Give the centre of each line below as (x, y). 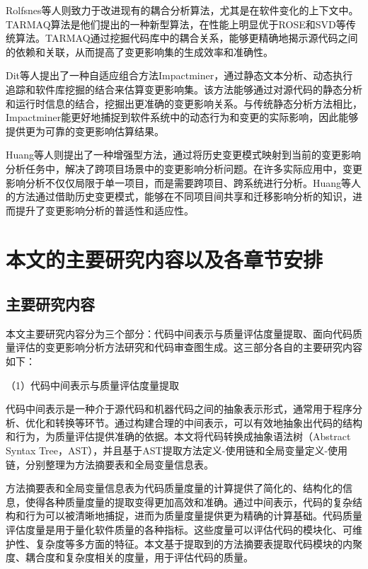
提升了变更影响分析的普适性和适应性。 (104, 210)
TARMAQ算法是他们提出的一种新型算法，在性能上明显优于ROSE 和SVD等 (176, 24)
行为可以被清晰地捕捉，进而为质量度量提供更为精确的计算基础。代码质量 (194, 516)
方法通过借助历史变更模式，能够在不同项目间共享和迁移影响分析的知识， (184, 196)
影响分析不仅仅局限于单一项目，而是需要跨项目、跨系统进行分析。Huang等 (179, 182)
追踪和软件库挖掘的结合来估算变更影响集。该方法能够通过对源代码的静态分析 (184, 89)
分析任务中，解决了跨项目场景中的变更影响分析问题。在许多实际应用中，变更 (184, 168)
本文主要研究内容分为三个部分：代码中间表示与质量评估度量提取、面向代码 (179, 333)
